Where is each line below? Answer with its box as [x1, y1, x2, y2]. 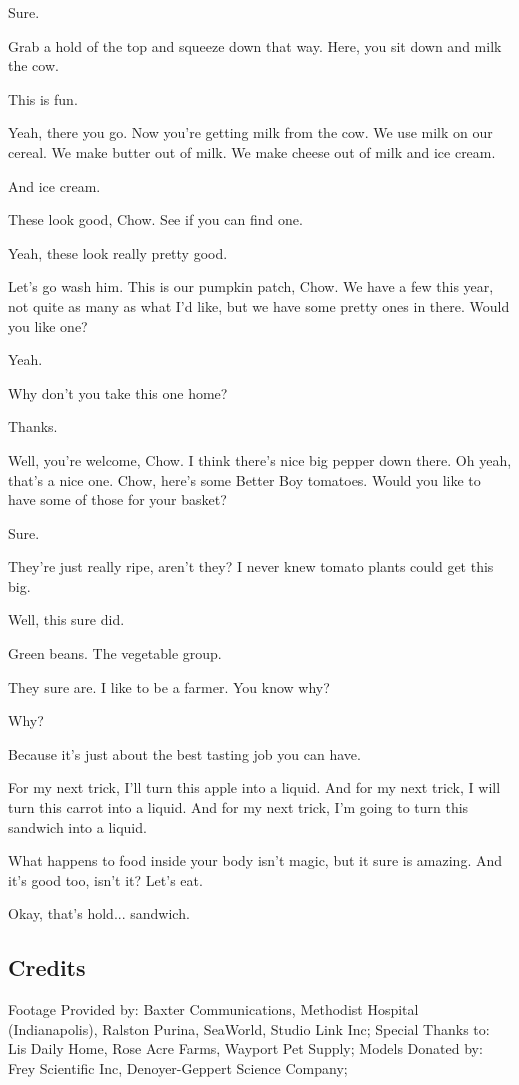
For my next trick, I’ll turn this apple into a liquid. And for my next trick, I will [8, 777, 501, 798]
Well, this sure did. [8, 609, 125, 630]
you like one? [8, 315, 88, 336]
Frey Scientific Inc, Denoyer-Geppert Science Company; [8, 1057, 348, 1078]
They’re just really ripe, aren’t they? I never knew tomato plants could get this [8, 556, 494, 577]
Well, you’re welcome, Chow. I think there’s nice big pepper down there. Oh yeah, [8, 449, 512, 470]
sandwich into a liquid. [8, 816, 147, 837]
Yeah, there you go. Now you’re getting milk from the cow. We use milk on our [8, 122, 493, 143]
